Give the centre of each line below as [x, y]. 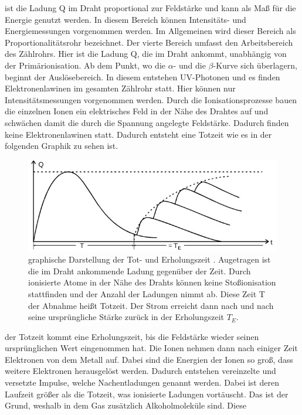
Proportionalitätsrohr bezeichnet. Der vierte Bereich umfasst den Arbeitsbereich [149, 42]
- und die [189, 65]
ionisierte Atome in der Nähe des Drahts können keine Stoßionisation [152, 282]
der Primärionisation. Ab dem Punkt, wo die [85, 65]
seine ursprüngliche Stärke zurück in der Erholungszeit [126, 317]
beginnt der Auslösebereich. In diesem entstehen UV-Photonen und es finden [142, 76]
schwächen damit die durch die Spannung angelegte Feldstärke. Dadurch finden [147, 122]
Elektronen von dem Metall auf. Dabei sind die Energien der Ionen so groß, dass [149, 359]
